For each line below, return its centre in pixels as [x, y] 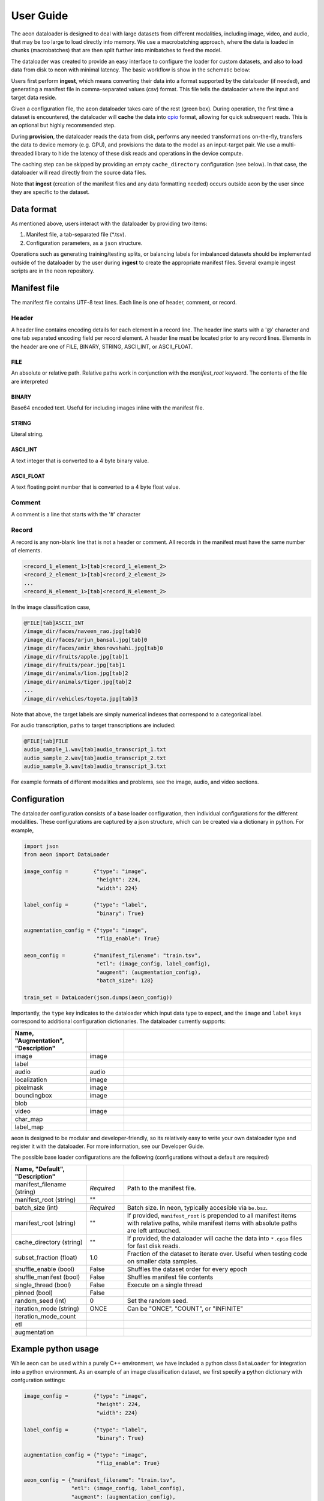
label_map [29, 1127]
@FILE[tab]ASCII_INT [54, 623]
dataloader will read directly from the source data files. [79, 173]
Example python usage [55, 1349]
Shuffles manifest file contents [170, 1277]
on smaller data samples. [162, 1261]
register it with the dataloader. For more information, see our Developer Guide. [108, 1146]
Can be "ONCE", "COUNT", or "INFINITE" [185, 1308]
